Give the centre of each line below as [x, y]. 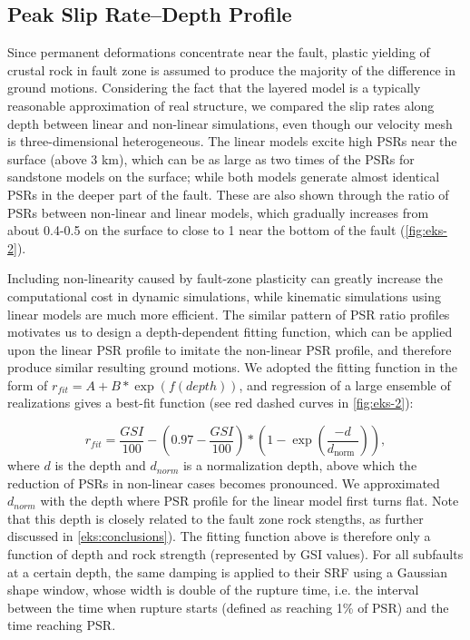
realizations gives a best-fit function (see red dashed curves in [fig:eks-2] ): [211, 403]
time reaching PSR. [62, 625]
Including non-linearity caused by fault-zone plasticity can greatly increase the [225, 278]
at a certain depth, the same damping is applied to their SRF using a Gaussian [228, 571]
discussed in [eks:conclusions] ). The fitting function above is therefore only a [219, 536]
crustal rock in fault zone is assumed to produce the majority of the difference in [231, 69]
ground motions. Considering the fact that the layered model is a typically [214, 88]
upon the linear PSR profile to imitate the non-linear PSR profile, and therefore [230, 349]
